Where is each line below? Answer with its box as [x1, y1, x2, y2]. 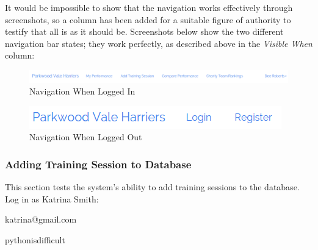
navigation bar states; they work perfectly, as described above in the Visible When [5, 37, 313, 49]
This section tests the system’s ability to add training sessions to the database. [5, 180, 300, 193]
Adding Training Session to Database [5, 156, 192, 171]
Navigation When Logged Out [29, 130, 142, 143]
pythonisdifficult [5, 234, 65, 246]
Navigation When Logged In [29, 85, 136, 98]
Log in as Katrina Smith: [5, 192, 99, 205]
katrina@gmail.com [5, 213, 77, 226]
